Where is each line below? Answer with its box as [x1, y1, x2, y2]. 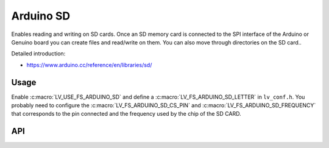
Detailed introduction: [11, 50, 66, 57]
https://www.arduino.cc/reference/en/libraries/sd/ [26, 61, 152, 68]
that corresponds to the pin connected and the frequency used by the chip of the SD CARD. [11, 110, 241, 118]
